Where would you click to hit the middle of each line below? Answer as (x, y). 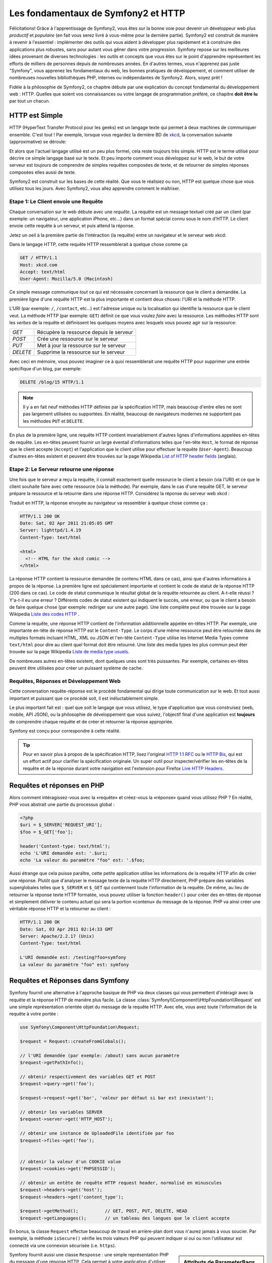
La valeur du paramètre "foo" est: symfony (75, 964)
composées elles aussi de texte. (43, 172)
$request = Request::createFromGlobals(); (73, 1041)
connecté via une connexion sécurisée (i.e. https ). (63, 1245)
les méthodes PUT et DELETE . (53, 421)
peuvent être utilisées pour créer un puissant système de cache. (76, 668)
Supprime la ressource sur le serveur (81, 352)
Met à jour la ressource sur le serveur (81, 346)
